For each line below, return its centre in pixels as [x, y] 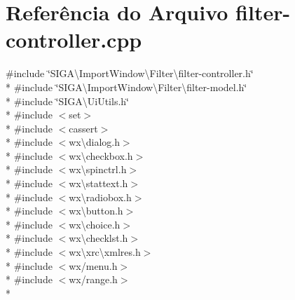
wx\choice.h [95, 224]
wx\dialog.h [94, 142]
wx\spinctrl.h [98, 169]
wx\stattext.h [98, 183]
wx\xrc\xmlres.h [105, 252]
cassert [83, 128]
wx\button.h [96, 211]
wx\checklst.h [98, 238]
